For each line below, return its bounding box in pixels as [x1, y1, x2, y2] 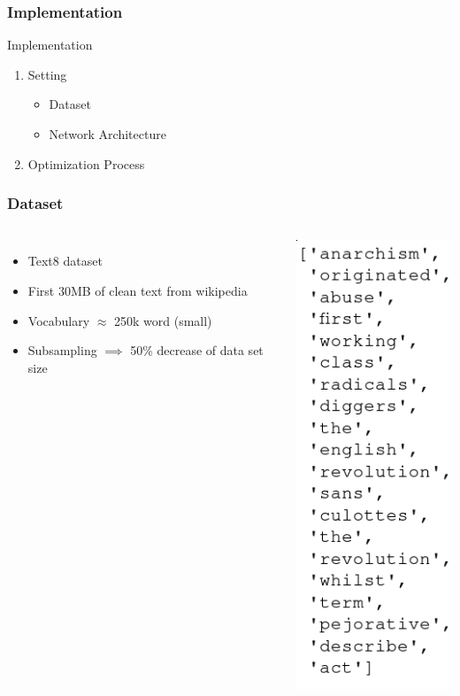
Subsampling [27, 341, 97, 360]
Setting [27, 65, 67, 83]
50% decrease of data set [130, 341, 264, 360]
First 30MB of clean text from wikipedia [27, 282, 248, 299]
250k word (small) [113, 311, 212, 329]
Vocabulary [27, 311, 90, 329]
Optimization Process [27, 154, 145, 173]
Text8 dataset [27, 251, 103, 270]
